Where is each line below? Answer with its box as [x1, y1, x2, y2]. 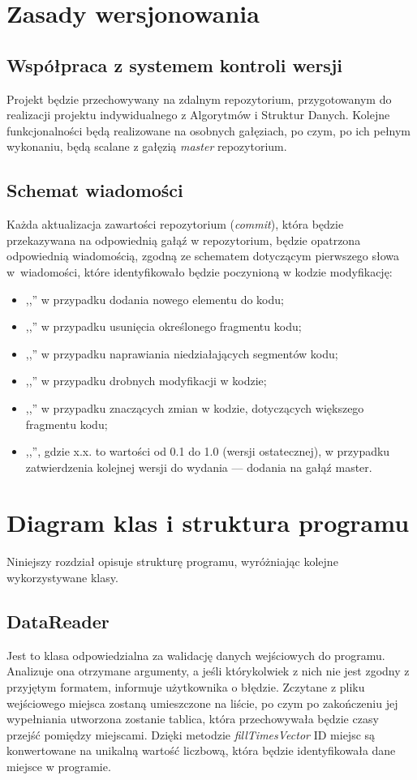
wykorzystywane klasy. [6, 569, 118, 585]
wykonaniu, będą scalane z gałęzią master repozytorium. [6, 138, 287, 155]
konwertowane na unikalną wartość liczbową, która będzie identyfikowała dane [6, 742, 396, 759]
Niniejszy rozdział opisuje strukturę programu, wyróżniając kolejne [6, 553, 338, 570]
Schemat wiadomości [6, 178, 183, 203]
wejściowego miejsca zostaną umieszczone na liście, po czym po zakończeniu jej [6, 694, 398, 711]
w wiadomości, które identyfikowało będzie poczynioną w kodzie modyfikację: [6, 263, 393, 280]
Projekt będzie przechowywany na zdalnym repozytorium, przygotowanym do [6, 90, 392, 107]
